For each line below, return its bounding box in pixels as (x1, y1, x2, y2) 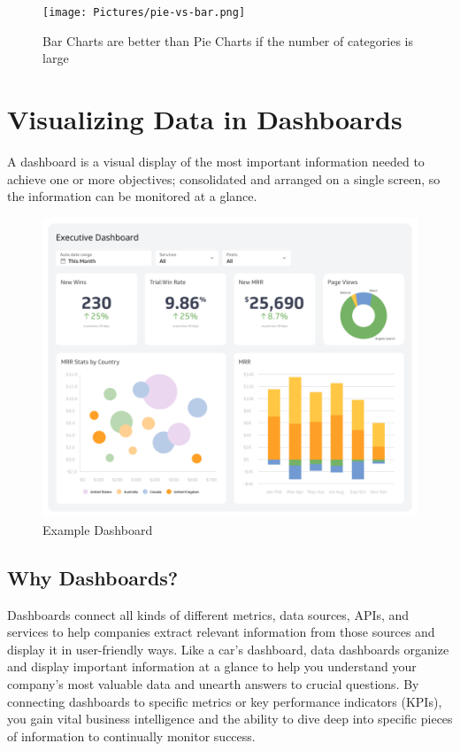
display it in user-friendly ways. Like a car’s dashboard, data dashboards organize (7, 639, 449, 658)
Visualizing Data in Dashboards (7, 101, 402, 137)
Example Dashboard (42, 520, 153, 538)
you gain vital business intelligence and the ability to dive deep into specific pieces (7, 709, 453, 728)
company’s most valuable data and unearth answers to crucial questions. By (7, 675, 419, 693)
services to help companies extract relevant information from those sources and (7, 623, 435, 641)
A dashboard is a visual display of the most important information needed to (7, 151, 425, 170)
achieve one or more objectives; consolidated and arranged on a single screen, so (7, 169, 441, 188)
